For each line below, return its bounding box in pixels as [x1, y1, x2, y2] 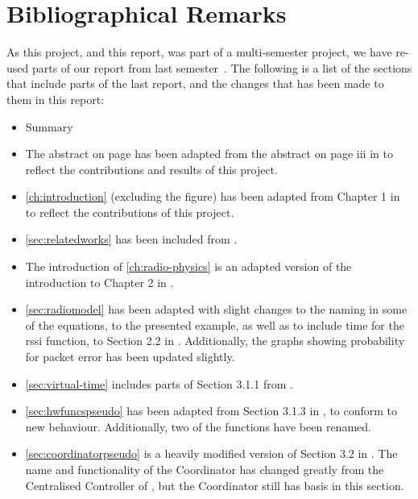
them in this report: [6, 90, 105, 107]
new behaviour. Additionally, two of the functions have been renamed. [25, 418, 371, 435]
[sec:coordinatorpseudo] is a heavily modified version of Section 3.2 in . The [25, 445, 398, 462]
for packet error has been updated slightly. [25, 348, 235, 365]
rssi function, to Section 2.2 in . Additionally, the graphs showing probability [25, 332, 405, 349]
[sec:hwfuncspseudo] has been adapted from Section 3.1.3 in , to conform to [25, 402, 398, 419]
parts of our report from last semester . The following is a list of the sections [31, 59, 412, 76]
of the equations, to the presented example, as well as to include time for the [25, 316, 404, 333]
